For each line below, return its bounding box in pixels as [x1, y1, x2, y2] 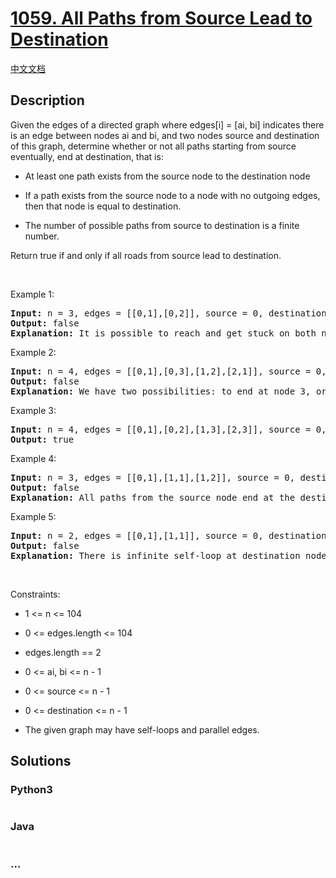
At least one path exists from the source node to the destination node [24, 170, 311, 182]
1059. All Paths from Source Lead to [10, 7, 313, 30]
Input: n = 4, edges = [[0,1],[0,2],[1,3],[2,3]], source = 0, [10, 423, 327, 435]
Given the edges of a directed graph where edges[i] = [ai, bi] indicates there [10, 118, 325, 131]
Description [10, 92, 85, 109]
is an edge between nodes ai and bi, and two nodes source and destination [10, 129, 320, 141]
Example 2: [10, 346, 57, 358]
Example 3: [10, 404, 57, 416]
